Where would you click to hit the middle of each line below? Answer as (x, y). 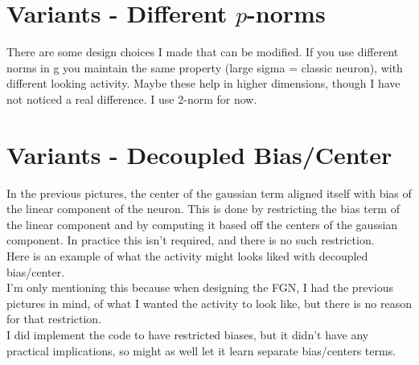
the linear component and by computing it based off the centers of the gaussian (202, 224)
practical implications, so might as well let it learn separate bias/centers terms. (201, 350)
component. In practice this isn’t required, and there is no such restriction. (191, 240)
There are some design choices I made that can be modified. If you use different (203, 52)
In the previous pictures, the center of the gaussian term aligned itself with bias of (209, 193)
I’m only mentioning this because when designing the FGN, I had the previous (200, 287)
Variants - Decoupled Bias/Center (199, 154)
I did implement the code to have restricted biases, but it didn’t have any (188, 334)
